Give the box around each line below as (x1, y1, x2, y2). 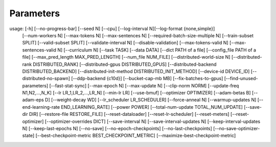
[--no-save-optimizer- (213, 126, 260, 132)
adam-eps (22, 97, 44, 103)
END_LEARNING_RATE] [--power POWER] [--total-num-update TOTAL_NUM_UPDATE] (61, 104, 243, 110)
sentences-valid (22, 46, 56, 53)
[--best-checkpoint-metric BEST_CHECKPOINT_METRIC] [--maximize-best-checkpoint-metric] (35, 133, 236, 139)
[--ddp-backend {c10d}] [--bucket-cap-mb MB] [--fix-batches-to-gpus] (71, 76, 223, 82)
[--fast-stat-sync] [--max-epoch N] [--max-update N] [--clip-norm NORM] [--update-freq (49, 82, 239, 89)
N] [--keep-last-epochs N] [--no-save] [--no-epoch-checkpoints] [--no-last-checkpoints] (22, 126, 212, 132)
